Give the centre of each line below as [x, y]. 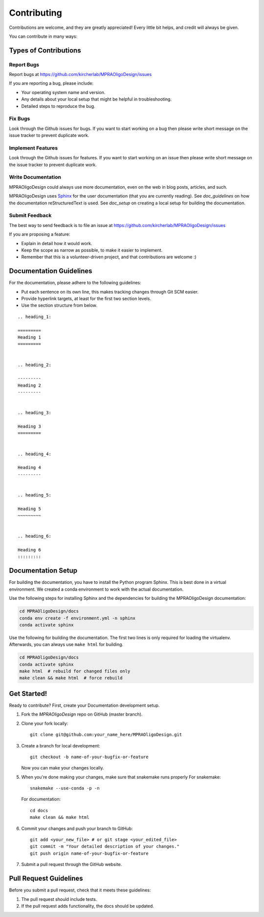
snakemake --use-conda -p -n [65, 788]
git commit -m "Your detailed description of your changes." [105, 846]
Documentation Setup [43, 571]
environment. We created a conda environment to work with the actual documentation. [96, 589]
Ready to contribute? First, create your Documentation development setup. [84, 705]
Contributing [35, 13]
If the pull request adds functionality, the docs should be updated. [88, 906]
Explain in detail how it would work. [57, 243]
